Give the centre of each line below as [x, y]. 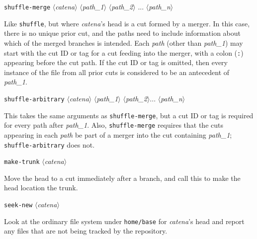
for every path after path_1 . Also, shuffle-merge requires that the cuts [114, 125]
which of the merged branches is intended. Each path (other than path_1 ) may [124, 42]
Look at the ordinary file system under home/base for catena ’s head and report [124, 221]
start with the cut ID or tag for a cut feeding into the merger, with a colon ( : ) [124, 52]
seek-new [18, 205]
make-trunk [22, 162]
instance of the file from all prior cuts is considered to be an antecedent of [117, 72]
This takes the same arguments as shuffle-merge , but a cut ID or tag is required [129, 115]
